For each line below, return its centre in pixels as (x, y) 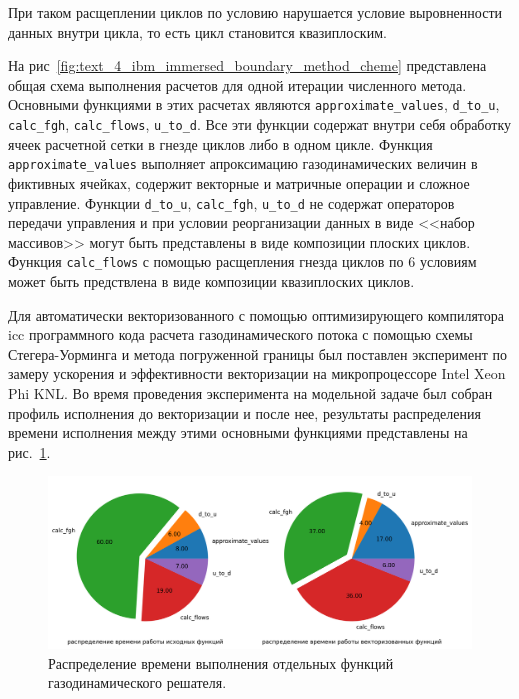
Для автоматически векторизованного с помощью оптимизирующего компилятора (256, 314)
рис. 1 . (29, 451)
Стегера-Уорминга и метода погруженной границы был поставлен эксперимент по (257, 353)
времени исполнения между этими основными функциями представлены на (238, 432)
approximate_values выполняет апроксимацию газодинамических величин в (243, 163)
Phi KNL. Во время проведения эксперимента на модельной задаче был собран (250, 393)
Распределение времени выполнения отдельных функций (221, 662)
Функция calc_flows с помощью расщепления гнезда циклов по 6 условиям (242, 261)
